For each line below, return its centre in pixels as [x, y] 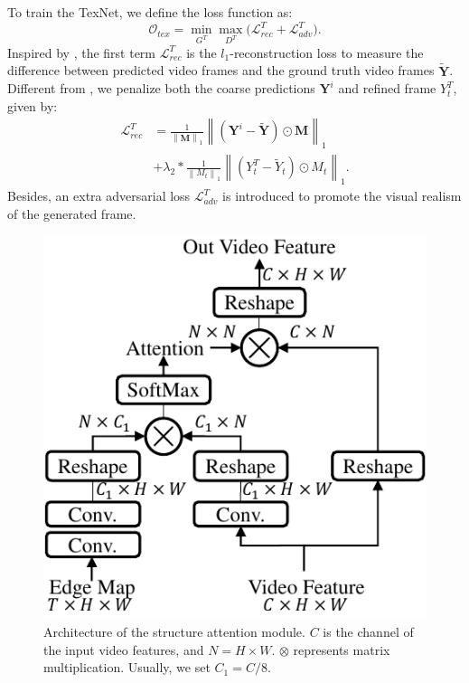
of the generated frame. [72, 213]
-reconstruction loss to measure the [327, 52]
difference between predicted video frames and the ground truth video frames [221, 70]
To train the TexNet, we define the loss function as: [150, 12]
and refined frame [387, 88]
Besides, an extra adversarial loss [99, 196]
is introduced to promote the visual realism [342, 196]
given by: [33, 105]
